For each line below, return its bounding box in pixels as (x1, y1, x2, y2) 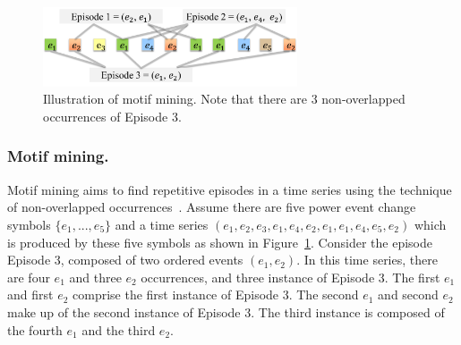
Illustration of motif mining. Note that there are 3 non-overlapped (43, 89, 406, 108)
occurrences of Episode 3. (43, 106, 182, 125)
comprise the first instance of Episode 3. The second (73, 285, 359, 304)
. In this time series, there (296, 250, 438, 269)
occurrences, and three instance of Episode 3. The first (141, 267, 440, 286)
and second (378, 285, 439, 304)
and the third (81, 320, 156, 339)
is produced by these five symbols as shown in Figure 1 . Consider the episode (7, 232, 432, 251)
